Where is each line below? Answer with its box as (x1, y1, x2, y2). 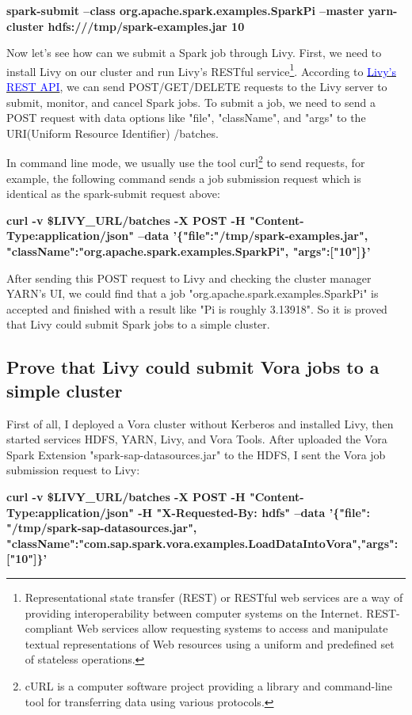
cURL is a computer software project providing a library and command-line (25, 677, 392, 694)
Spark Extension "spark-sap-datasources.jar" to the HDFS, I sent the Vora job (6, 446, 386, 462)
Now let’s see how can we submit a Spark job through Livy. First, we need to (6, 44, 382, 61)
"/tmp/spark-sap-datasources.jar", (6, 519, 197, 536)
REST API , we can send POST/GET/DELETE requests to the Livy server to (6, 78, 387, 95)
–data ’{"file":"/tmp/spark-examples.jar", (138, 227, 368, 244)
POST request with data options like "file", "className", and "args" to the (6, 109, 366, 126)
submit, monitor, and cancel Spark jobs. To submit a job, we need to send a (6, 93, 376, 110)
